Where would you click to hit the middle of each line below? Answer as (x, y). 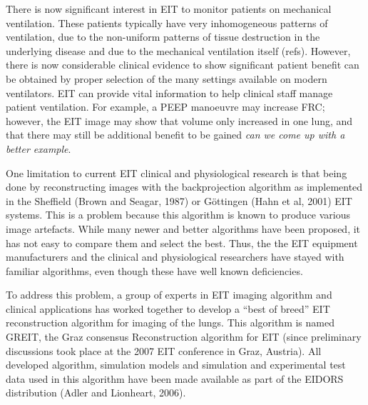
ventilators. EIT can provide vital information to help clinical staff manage (169, 92)
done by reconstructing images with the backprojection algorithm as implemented (184, 187)
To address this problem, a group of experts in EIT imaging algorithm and (169, 295)
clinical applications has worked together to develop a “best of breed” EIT (168, 308)
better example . (39, 148)
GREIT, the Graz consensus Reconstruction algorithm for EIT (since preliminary (184, 337)
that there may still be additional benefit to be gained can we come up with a (175, 135)
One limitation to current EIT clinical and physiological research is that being (177, 172)
